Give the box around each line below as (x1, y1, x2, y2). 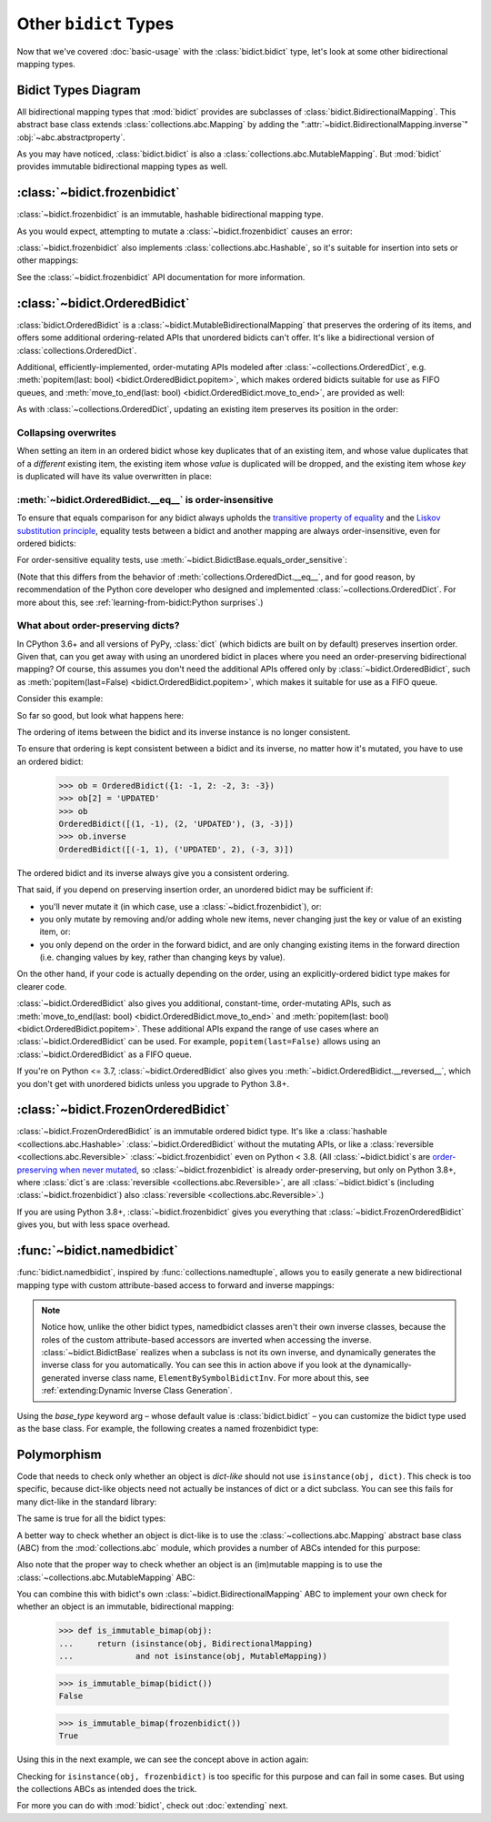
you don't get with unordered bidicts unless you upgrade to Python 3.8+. (16, 1078, 290, 1089)
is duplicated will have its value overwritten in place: (16, 471, 213, 482)
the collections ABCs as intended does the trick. (16, 1783, 197, 1794)
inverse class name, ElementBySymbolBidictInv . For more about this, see (82, 1372, 370, 1383)
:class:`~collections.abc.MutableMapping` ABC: (16, 1572, 195, 1583)
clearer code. (16, 981, 67, 992)
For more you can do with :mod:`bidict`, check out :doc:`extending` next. (16, 1800, 288, 1811)
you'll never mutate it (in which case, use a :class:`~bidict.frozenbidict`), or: (39, 901, 322, 911)
